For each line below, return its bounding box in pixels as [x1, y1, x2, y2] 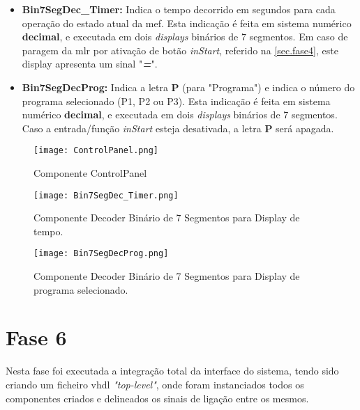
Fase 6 [6, 323, 67, 352]
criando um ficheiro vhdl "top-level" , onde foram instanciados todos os [6, 377, 304, 391]
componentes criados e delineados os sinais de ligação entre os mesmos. [6, 391, 309, 405]
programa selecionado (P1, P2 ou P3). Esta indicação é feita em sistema [22, 93, 331, 108]
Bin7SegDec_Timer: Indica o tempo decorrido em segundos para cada [22, 2, 336, 16]
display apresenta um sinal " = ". [22, 56, 158, 71]
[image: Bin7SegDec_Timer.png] [33, 190, 179, 200]
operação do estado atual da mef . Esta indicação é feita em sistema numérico [22, 15, 352, 30]
